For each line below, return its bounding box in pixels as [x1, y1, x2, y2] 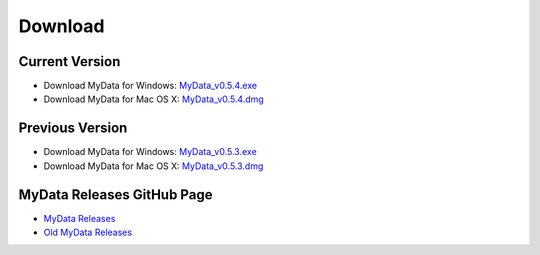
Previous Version [18, 120, 128, 137]
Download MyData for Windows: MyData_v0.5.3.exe [43, 146, 257, 158]
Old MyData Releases [43, 226, 133, 239]
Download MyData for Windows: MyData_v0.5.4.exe [43, 80, 258, 92]
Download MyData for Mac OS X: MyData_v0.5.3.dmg [43, 160, 264, 172]
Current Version [18, 53, 121, 70]
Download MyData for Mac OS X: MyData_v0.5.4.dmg [43, 93, 264, 105]
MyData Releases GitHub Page [18, 186, 213, 203]
